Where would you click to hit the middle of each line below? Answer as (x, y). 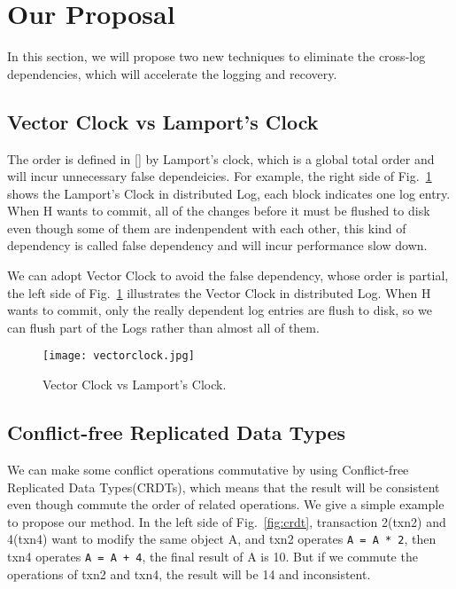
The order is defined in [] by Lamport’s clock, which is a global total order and (221, 158)
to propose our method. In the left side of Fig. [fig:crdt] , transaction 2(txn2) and (227, 521)
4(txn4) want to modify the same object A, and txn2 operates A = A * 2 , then (222, 539)
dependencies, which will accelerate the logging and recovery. (172, 73)
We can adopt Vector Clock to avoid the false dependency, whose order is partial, (228, 275)
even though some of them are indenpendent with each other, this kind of (207, 228)
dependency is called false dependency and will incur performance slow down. (217, 245)
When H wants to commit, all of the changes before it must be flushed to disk (219, 211)
